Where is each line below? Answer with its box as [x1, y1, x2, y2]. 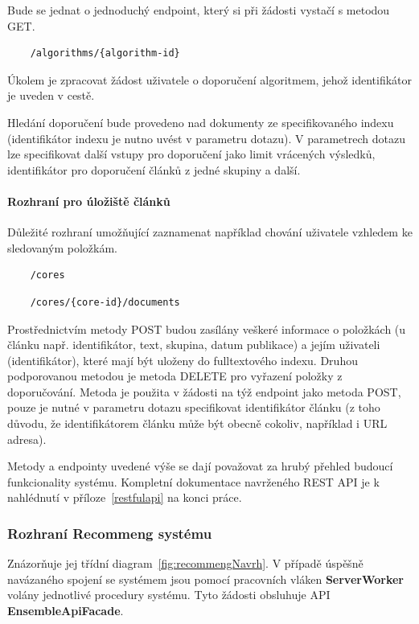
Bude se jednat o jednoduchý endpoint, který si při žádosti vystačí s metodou [7, 2, 390, 18]
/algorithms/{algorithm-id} [30, 47, 180, 60]
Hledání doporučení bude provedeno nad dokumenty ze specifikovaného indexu [7, 113, 394, 130]
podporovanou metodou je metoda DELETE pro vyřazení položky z [7, 367, 343, 384]
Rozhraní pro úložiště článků [7, 192, 170, 209]
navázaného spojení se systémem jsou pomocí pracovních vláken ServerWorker [7, 570, 404, 587]
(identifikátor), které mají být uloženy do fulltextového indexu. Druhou [7, 351, 358, 368]
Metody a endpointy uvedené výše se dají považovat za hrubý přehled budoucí [7, 458, 393, 474]
